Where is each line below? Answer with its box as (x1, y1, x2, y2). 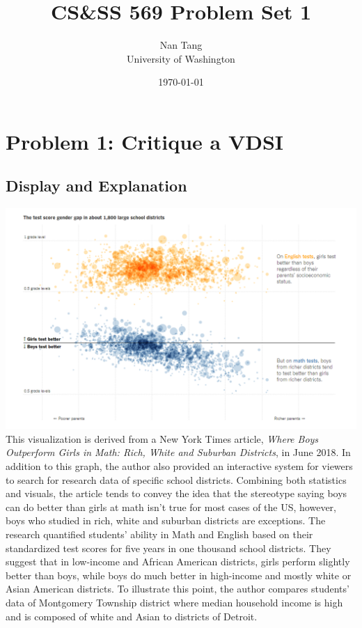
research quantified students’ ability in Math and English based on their (6, 527, 313, 542)
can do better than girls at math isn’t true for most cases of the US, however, (6, 499, 336, 514)
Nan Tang (159, 38, 203, 52)
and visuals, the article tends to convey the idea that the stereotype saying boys (6, 486, 347, 501)
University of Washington (127, 51, 235, 65)
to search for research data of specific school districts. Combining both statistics (6, 472, 347, 487)
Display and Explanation (6, 175, 187, 196)
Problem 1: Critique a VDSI (6, 127, 284, 155)
